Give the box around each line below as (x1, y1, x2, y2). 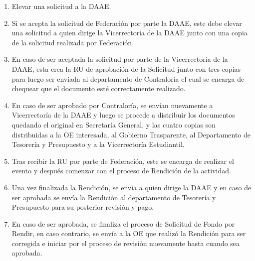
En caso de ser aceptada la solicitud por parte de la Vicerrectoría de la (11, 54, 228, 64)
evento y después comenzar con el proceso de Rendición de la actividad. (11, 165, 231, 176)
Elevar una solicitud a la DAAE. (11, 1, 111, 11)
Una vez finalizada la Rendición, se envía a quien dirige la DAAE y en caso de (11, 182, 252, 192)
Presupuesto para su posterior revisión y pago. (11, 202, 154, 212)
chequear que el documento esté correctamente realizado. (11, 83, 186, 94)
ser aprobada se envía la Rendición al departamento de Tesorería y (11, 192, 216, 202)
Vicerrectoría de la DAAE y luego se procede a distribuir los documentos (11, 110, 235, 120)
